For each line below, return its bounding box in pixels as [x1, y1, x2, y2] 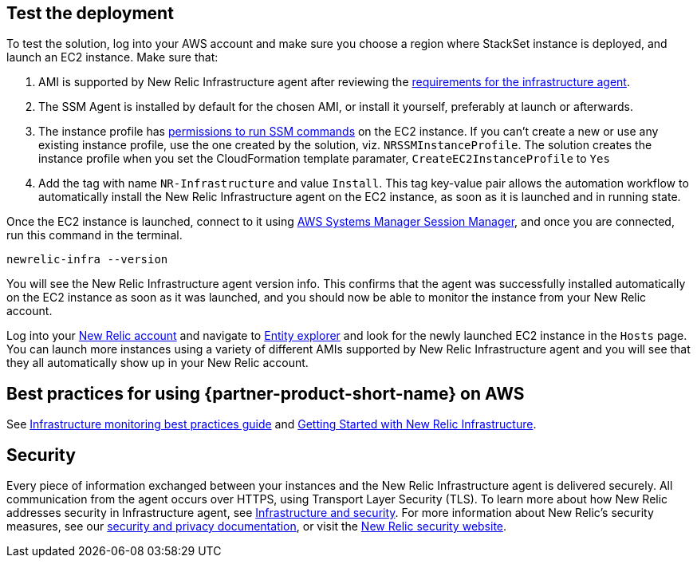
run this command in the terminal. [6, 228, 183, 243]
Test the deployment [6, 3, 174, 23]
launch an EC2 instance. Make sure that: [6, 50, 219, 65]
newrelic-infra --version [6, 253, 168, 266]
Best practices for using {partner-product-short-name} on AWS [6, 383, 525, 404]
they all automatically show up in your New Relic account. [6, 356, 309, 370]
